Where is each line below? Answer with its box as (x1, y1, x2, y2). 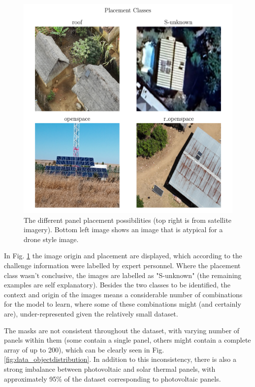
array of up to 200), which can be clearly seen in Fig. (4, 344, 164, 354)
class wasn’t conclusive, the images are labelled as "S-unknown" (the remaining (4, 270, 242, 280)
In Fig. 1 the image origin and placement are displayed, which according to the (4, 250, 242, 261)
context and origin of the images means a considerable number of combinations (4, 289, 243, 299)
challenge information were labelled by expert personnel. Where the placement (4, 260, 241, 270)
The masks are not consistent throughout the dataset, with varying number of (4, 325, 240, 335)
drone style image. (24, 234, 79, 244)
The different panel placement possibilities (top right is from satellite (24, 214, 232, 225)
